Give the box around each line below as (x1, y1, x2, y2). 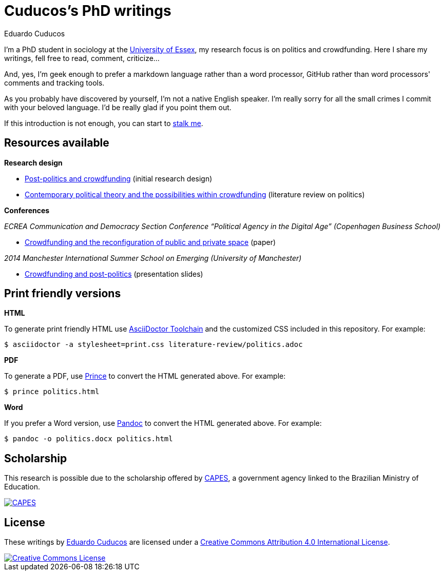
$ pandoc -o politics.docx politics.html (4, 435, 173, 443)
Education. (4, 482, 40, 491)
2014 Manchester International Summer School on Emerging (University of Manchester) (4, 253, 302, 262)
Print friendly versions (4, 287, 121, 300)
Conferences (4, 206, 50, 215)
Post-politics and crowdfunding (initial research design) (25, 174, 213, 183)
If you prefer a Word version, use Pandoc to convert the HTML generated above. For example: (4, 419, 322, 428)
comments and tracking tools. (4, 78, 105, 87)
